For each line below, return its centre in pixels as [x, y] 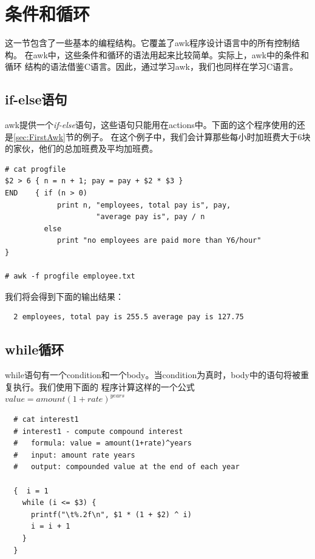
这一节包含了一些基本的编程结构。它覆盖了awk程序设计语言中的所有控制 [148, 43]
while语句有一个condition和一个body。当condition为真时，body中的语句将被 [153, 375]
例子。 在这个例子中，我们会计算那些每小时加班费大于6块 [196, 136]
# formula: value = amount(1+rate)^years [103, 443]
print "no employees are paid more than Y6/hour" [159, 241]
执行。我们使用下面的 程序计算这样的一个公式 [104, 386]
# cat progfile [36, 169]
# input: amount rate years [74, 455]
